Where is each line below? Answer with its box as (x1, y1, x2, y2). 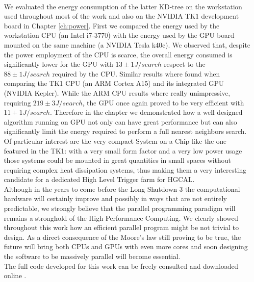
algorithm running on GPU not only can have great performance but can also (4, 116, 237, 127)
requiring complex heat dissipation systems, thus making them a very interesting (4, 164, 247, 175)
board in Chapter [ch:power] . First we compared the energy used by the (4, 20, 220, 30)
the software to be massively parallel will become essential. (4, 251, 180, 261)
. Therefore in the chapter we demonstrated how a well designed (50, 107, 243, 117)
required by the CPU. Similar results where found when (52, 68, 220, 78)
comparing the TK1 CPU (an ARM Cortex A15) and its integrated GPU (4, 78, 224, 88)
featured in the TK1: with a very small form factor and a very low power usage (4, 145, 242, 155)
